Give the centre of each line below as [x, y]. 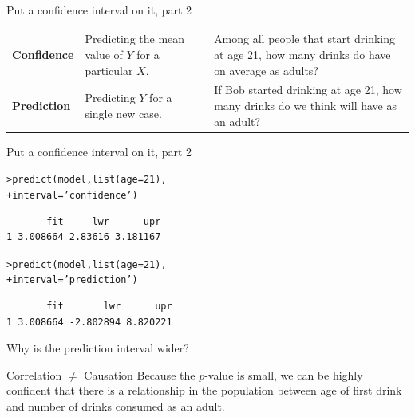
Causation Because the [140, 374]
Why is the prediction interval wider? [98, 348]
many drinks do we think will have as [305, 105]
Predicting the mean [135, 39]
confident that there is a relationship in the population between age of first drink [204, 390]
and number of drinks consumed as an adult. [116, 406]
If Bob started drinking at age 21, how [308, 90]
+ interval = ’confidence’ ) [72, 195]
